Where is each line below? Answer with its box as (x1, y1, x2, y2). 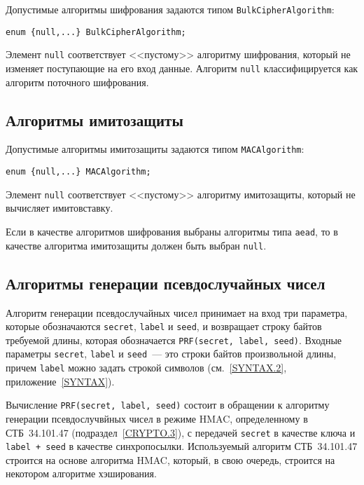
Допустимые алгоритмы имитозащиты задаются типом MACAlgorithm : (6, 142, 304, 156)
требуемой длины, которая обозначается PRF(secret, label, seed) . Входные (6, 332, 342, 347)
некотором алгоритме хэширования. (6, 466, 157, 481)
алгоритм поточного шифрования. (6, 74, 149, 89)
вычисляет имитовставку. (6, 200, 113, 215)
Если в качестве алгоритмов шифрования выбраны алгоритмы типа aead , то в (6, 224, 338, 238)
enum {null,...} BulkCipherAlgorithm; (6, 27, 186, 37)
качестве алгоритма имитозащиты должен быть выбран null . (6, 238, 267, 252)
